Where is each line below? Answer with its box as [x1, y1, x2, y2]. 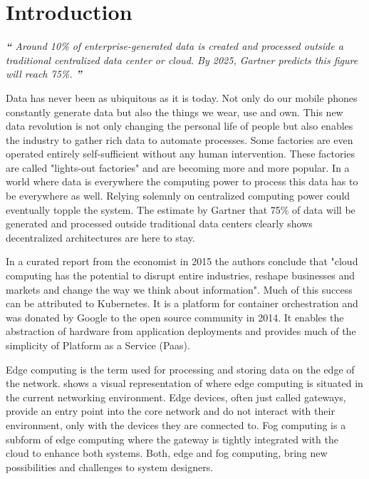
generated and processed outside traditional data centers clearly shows [6, 216, 313, 231]
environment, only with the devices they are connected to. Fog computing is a [6, 417, 346, 432]
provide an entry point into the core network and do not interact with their [6, 403, 335, 418]
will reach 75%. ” [6, 66, 82, 81]
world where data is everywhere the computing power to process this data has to [6, 174, 358, 189]
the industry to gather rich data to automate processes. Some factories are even [6, 132, 353, 147]
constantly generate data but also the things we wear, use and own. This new [6, 104, 343, 119]
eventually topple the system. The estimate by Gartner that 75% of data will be [6, 202, 355, 217]
